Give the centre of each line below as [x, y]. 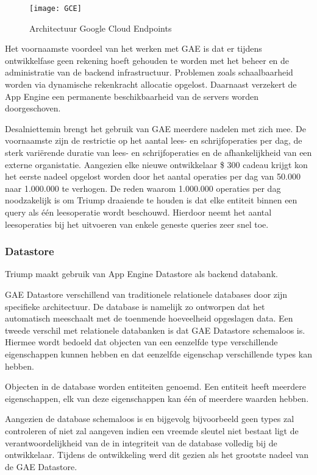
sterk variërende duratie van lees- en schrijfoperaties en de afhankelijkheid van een [158, 152]
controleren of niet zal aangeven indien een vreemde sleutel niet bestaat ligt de [152, 430]
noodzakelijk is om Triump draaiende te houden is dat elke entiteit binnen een [151, 200]
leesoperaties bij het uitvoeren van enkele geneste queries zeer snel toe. [137, 224]
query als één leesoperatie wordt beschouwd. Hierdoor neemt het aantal [138, 212]
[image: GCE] [55, 9]
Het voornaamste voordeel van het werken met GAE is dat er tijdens [134, 48]
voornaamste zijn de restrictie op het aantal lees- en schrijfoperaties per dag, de [154, 140]
